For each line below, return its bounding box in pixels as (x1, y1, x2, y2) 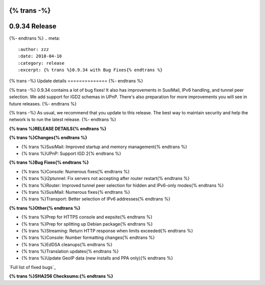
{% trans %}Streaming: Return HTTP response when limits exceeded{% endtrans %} (21, 228, 193, 233)
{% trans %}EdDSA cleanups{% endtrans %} (21, 241, 113, 247)
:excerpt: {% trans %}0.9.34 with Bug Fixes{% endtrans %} (18, 67, 163, 73)
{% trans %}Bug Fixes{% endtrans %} (9, 159, 89, 165)
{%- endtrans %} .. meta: (9, 35, 60, 41)
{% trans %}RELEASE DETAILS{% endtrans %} (9, 126, 106, 131)
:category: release (18, 60, 65, 66)
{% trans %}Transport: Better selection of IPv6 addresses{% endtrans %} (21, 196, 171, 202)
